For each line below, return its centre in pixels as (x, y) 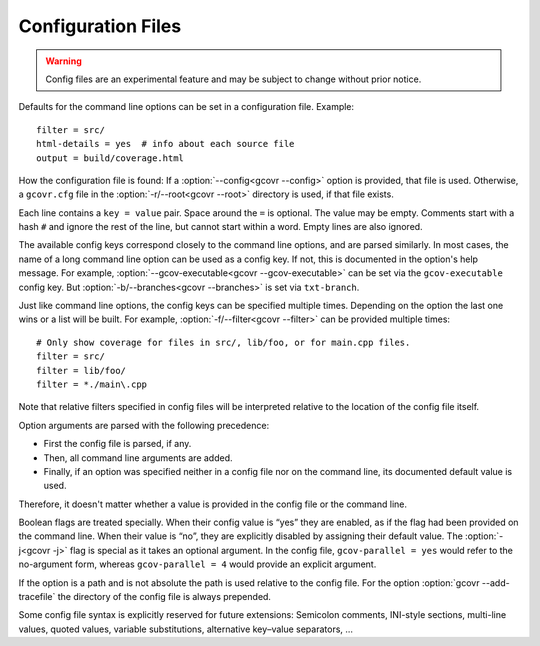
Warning (63, 61)
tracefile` (37, 597)
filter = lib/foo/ (81, 370)
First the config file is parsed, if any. (117, 444)
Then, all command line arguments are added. (138, 457)
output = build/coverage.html (110, 158)
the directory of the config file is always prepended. (164, 597)
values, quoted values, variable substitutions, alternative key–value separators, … (186, 629)
